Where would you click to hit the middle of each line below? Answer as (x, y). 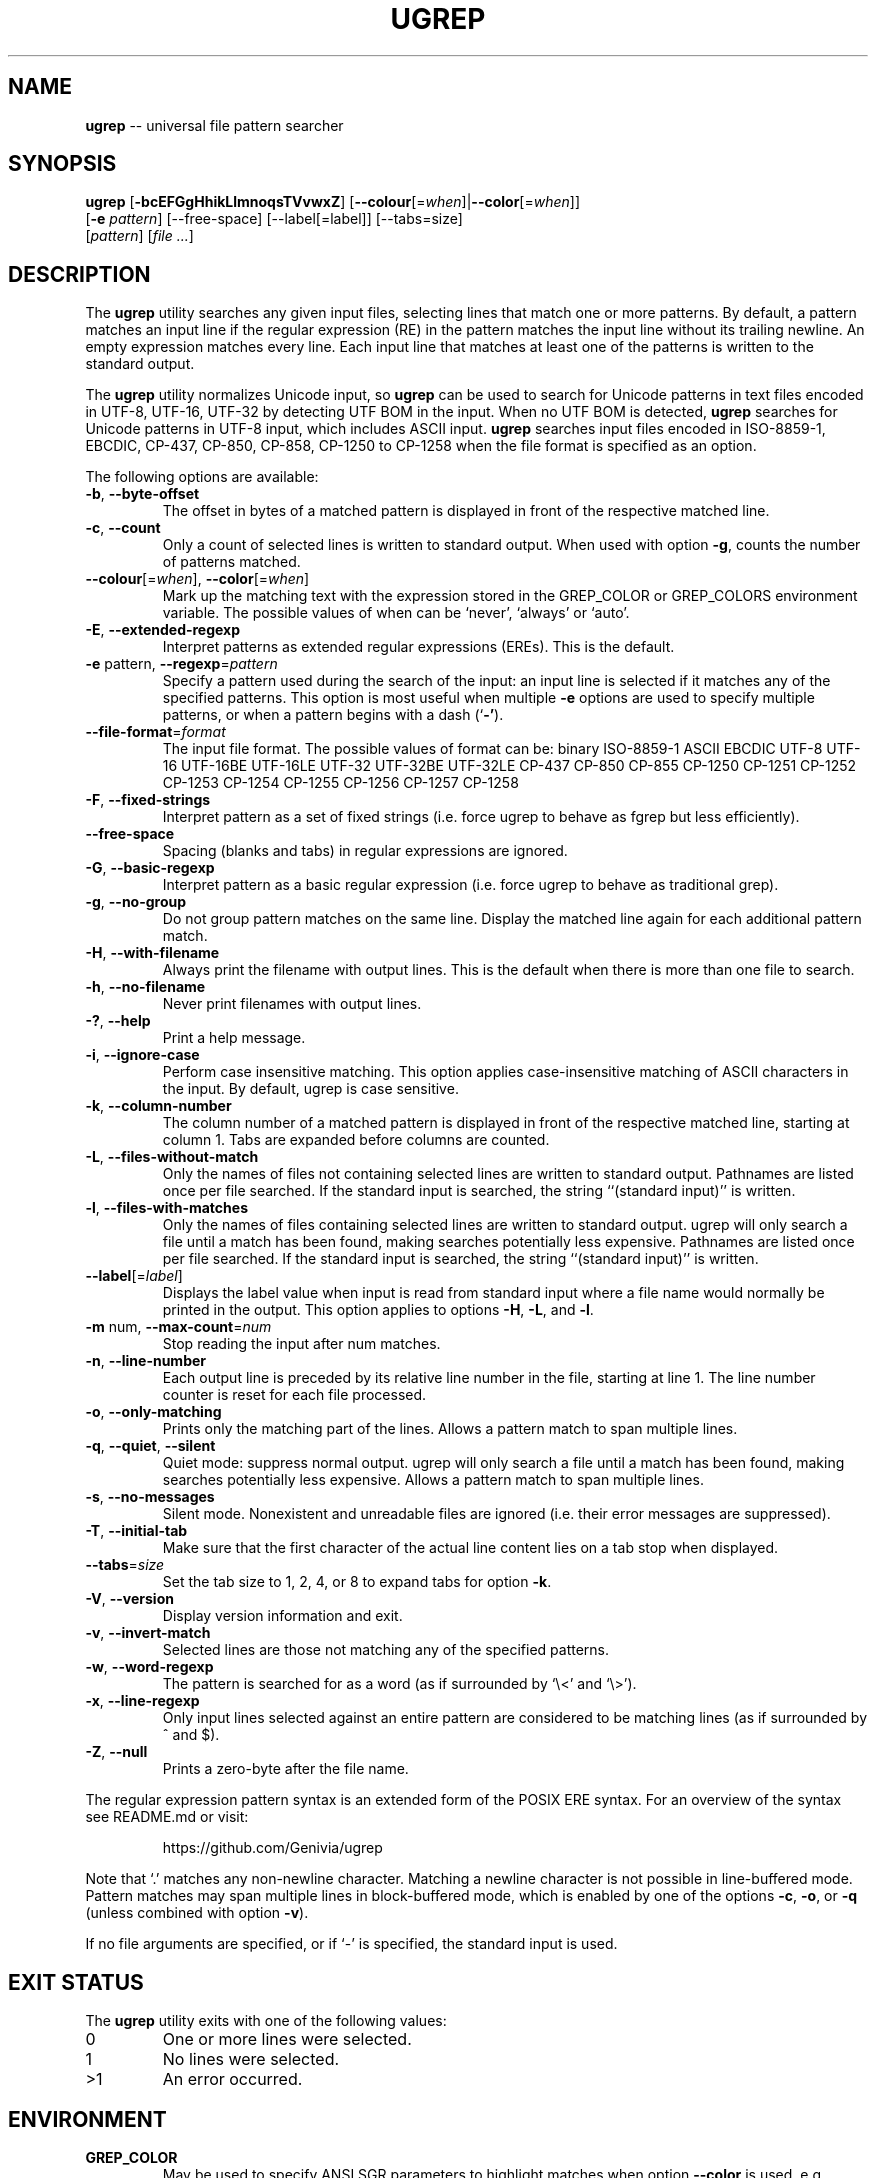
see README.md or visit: (167, 1817)
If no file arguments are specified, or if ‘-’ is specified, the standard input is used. (351, 1944)
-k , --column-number (158, 1106)
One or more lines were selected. (287, 2039)
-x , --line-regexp (142, 1701)
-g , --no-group (136, 902)
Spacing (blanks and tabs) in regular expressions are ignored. (365, 851)
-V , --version (129, 1599)
